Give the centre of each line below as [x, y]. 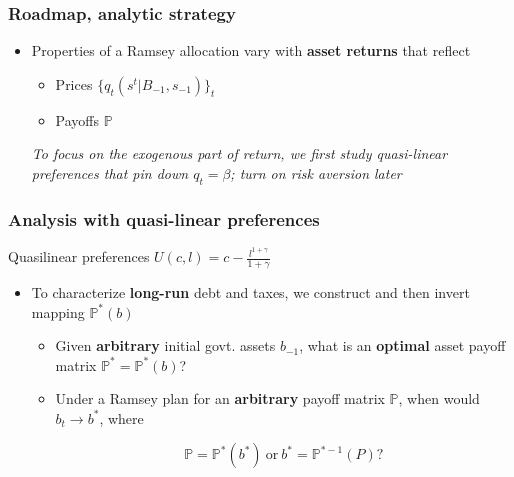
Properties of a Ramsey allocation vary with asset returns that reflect [251, 50]
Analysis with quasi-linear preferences [164, 218]
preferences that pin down [110, 173]
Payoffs [77, 119]
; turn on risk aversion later [316, 173]
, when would [439, 398]
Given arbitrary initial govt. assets [165, 345]
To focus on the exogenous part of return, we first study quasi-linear [239, 153]
